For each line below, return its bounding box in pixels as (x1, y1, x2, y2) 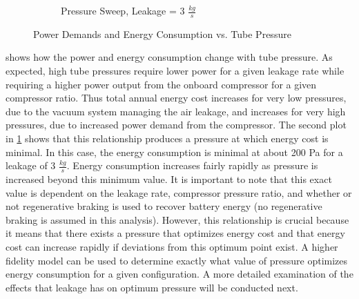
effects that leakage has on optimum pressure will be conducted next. (6, 280, 298, 294)
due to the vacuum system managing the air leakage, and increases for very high (6, 104, 346, 118)
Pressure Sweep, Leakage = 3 (61, 3, 185, 17)
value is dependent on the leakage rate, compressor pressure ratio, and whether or (6, 185, 352, 200)
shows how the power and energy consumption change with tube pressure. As (6, 50, 333, 64)
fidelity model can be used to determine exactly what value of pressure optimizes (6, 253, 348, 267)
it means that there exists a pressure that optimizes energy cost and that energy (6, 226, 345, 240)
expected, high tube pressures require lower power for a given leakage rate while (6, 64, 345, 78)
